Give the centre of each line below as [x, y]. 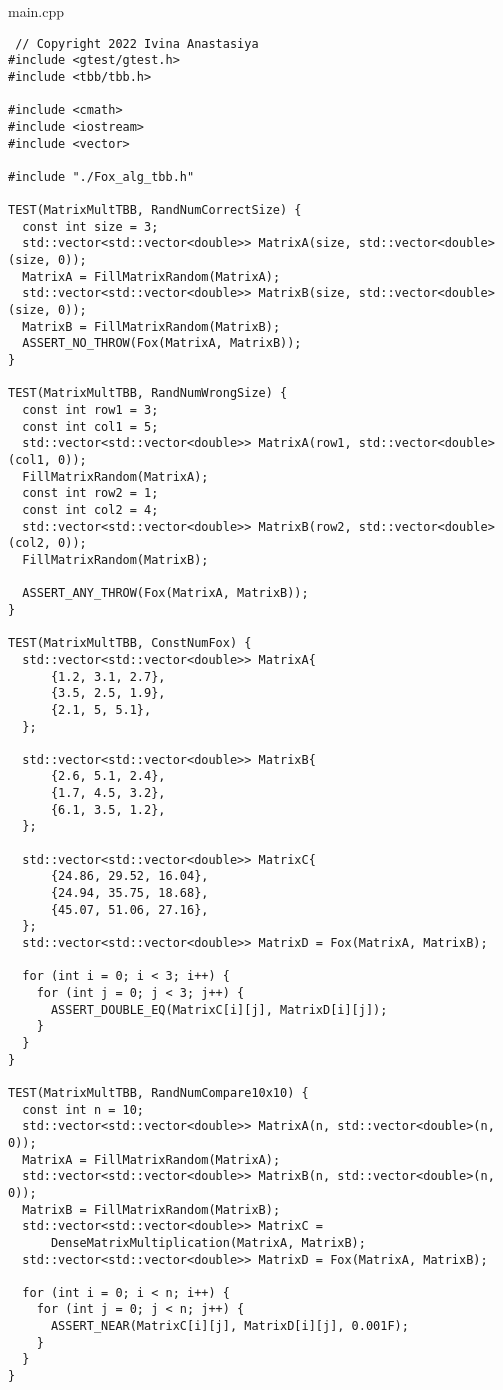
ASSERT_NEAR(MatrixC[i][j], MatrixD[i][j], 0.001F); [229, 1326]
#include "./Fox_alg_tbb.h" [101, 176]
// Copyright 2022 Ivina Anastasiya [137, 43]
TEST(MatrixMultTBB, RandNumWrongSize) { [148, 393]
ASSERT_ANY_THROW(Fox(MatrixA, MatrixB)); [165, 593]
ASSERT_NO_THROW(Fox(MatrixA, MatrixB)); [162, 343]
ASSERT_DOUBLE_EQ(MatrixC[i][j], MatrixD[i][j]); [219, 1009]
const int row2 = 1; [90, 493]
